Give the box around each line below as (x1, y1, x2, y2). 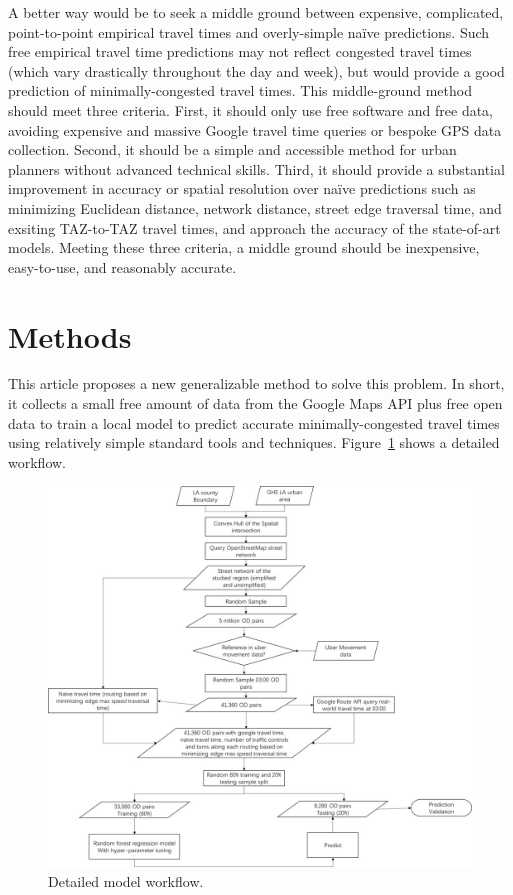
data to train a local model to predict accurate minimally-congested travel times (8, 412, 500, 433)
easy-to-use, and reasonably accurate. (8, 256, 237, 277)
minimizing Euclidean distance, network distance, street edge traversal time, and (8, 197, 502, 218)
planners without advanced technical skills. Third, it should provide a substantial (8, 158, 505, 179)
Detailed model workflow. (48, 870, 204, 891)
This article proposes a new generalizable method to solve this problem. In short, (8, 373, 505, 394)
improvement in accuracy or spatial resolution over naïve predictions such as (8, 178, 476, 199)
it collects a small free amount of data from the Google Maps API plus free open (8, 393, 503, 414)
